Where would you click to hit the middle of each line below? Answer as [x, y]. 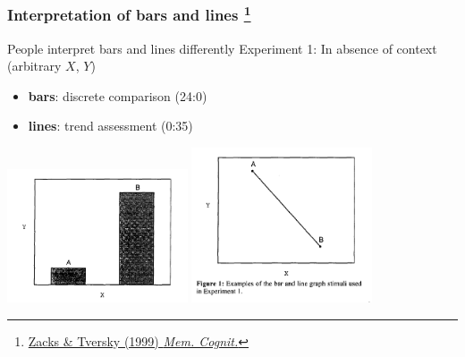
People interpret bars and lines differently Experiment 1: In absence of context [222, 48]
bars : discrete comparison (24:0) [118, 95]
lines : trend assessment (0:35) [110, 126]
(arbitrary [34, 66]
